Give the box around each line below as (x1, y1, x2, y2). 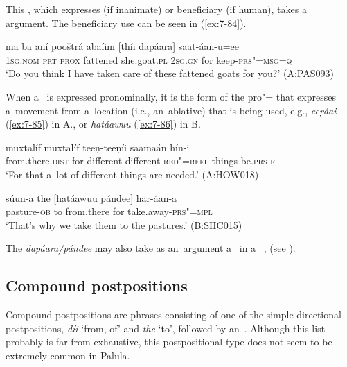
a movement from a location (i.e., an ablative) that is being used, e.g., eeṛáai (6, 103, 337, 117)
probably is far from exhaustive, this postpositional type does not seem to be (6, 334, 332, 349)
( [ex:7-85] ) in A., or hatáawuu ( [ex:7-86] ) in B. (6, 117, 201, 131)
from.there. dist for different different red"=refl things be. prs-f (6, 153, 275, 168)
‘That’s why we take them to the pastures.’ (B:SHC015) (6, 217, 242, 232)
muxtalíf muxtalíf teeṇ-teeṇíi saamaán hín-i (6, 139, 190, 154)
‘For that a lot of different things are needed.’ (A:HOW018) (6, 167, 259, 181)
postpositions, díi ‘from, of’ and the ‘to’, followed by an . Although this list (6, 321, 326, 335)
